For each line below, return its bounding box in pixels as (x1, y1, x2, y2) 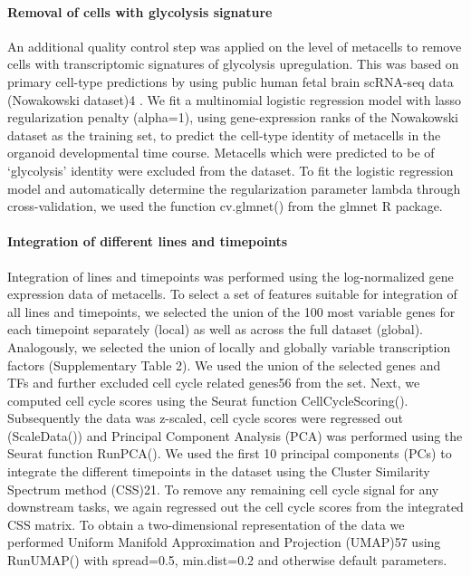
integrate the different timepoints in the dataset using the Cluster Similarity (7, 462, 430, 481)
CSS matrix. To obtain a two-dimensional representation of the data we (7, 514, 405, 533)
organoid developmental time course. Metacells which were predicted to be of (7, 143, 435, 162)
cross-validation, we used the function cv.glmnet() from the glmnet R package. (7, 197, 443, 216)
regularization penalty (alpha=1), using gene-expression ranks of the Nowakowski (7, 108, 458, 127)
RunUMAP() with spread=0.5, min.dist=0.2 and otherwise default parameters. (7, 551, 447, 570)
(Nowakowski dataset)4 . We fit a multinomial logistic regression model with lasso (7, 90, 462, 109)
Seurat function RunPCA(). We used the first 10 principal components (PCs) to (7, 444, 452, 463)
